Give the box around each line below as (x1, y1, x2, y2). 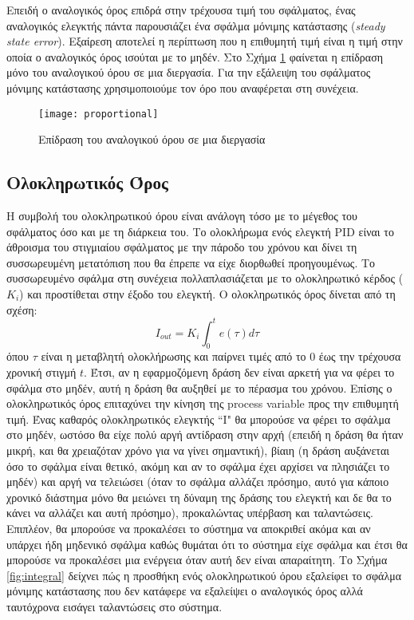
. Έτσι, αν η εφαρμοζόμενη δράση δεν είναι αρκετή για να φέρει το (84, 364, 395, 381)
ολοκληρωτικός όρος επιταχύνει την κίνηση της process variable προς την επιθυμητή (6, 395, 399, 412)
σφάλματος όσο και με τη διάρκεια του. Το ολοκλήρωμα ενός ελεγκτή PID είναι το (6, 223, 394, 239)
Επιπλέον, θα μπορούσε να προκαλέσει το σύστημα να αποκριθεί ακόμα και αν (6, 520, 371, 536)
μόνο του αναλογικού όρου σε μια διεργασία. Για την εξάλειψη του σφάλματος (6, 64, 371, 81)
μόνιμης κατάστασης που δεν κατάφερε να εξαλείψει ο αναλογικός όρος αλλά (6, 582, 363, 599)
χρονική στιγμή (6, 364, 77, 381)
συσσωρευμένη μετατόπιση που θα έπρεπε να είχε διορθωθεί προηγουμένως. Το (6, 254, 376, 271)
